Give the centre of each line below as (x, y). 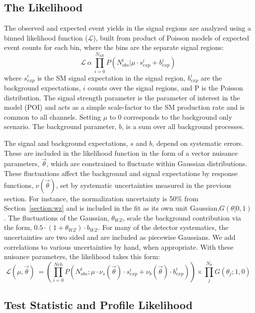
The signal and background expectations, (66, 143)
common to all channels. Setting (53, 116)
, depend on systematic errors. (198, 143)
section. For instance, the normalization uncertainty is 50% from (101, 198)
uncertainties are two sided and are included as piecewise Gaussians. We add (120, 237)
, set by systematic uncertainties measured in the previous (144, 185)
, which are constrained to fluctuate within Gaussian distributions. (147, 163)
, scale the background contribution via (182, 217)
